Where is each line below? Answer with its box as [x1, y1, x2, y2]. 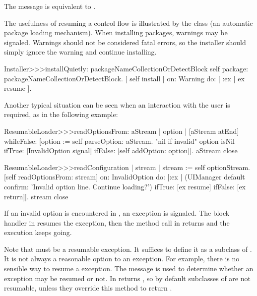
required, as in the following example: [4, 109, 118, 119]
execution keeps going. [4, 227, 72, 237]
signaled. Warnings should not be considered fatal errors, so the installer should [4, 37, 246, 47]
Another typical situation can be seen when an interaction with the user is [4, 99, 230, 110]
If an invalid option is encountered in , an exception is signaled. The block [4, 208, 230, 218]
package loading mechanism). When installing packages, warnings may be [4, 27, 228, 38]
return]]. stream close [4, 191, 68, 201]
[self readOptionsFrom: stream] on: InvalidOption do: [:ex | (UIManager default [4, 172, 245, 182]
